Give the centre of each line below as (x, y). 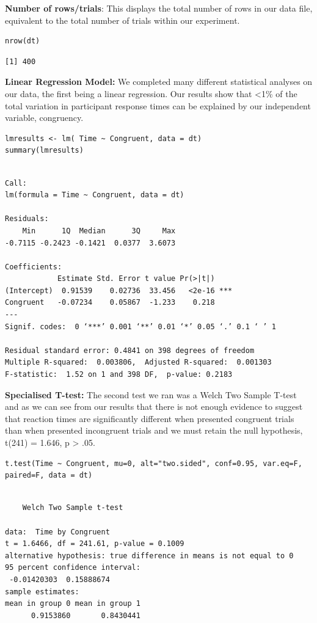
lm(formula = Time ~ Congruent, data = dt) (95, 195)
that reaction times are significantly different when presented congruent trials (150, 418)
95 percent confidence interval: (73, 568)
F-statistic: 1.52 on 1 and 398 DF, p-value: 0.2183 (119, 375)
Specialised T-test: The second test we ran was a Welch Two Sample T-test (151, 394)
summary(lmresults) (44, 151)
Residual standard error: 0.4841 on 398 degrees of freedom (130, 350)
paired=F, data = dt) (49, 475)
